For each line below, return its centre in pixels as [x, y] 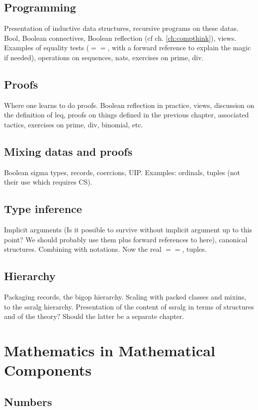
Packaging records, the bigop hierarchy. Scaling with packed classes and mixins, [125, 297]
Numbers [28, 401]
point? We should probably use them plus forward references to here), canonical [126, 239]
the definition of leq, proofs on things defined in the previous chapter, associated [127, 115]
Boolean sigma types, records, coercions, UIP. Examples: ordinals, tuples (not [122, 172]
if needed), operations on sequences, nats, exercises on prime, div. [104, 57]
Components [48, 370]
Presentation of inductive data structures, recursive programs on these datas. [121, 28]
